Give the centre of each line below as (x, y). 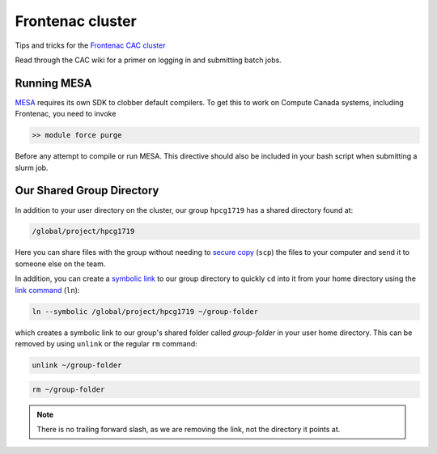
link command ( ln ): (47, 290)
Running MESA (53, 83)
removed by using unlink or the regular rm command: (106, 344)
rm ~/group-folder (68, 389)
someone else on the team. (60, 264)
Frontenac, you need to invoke (66, 114)
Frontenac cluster (76, 21)
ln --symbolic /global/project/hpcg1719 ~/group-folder (145, 311)
